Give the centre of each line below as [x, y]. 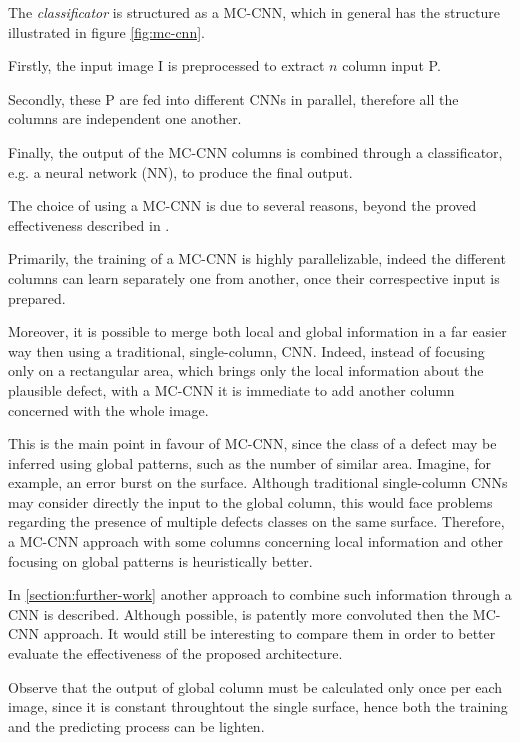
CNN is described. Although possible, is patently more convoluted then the [238, 613]
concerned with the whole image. [108, 409]
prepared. [37, 297]
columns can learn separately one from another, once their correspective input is [254, 277]
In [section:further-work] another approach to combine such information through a [260, 594]
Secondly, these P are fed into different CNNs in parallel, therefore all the [233, 98]
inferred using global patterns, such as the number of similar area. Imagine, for [249, 462]
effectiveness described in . [89, 224]
